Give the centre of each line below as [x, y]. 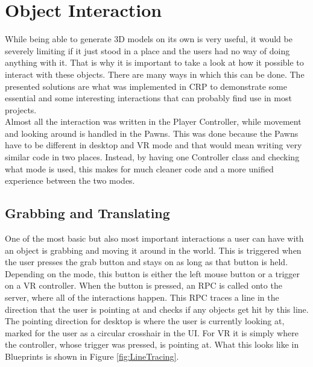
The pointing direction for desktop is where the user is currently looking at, [145, 321]
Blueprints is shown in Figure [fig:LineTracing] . [92, 356]
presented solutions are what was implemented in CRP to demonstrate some [146, 86]
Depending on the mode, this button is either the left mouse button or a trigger [153, 273]
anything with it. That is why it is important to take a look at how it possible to [154, 62]
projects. [21, 109]
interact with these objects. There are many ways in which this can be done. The [155, 74]
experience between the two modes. [70, 180]
